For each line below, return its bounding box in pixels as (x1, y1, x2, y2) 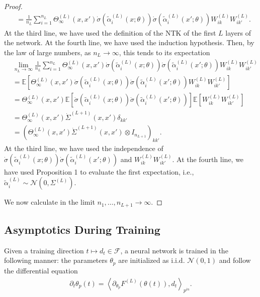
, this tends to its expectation (119, 47, 210, 57)
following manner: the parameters (4, 255, 108, 265)
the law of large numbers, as (4, 47, 91, 57)
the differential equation (4, 265, 78, 275)
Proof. (4, 1, 23, 11)
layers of (225, 27, 251, 38)
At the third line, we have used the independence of (4, 143, 163, 154)
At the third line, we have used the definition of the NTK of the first (4, 27, 216, 38)
